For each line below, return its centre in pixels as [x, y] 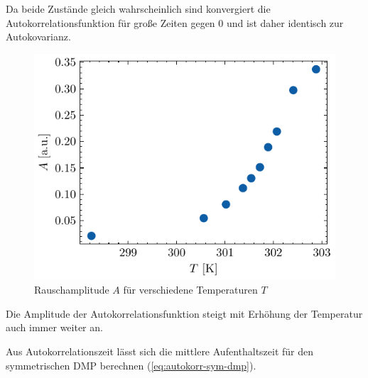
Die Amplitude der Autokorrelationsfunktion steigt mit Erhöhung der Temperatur [184, 313]
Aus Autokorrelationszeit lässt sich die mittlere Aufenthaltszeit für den [160, 351]
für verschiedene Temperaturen [190, 290]
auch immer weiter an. [54, 327]
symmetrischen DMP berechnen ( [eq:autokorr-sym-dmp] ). [131, 365]
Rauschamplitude [72, 290]
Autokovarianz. [38, 37]
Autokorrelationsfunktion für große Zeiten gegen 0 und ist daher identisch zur [175, 22]
